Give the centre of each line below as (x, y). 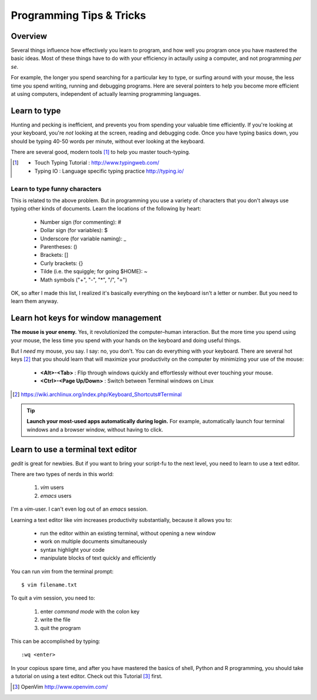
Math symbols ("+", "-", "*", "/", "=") (84, 280)
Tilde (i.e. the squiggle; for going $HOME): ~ (94, 272)
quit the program (60, 628)
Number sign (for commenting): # (81, 222)
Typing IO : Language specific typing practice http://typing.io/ (109, 171)
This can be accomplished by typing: (55, 641)
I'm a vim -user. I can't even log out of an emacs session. (79, 509)
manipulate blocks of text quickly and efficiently (98, 558)
